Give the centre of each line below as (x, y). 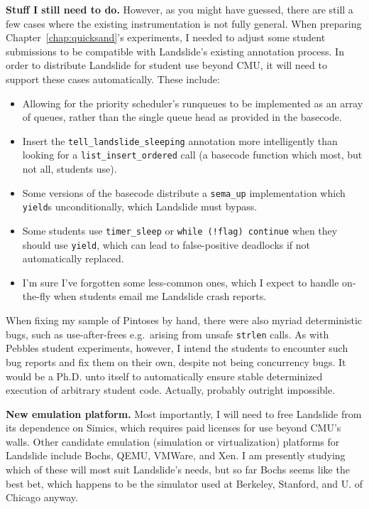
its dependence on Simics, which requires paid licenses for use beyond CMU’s (174, 428)
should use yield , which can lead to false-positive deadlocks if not (166, 244)
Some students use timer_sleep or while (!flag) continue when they (180, 230)
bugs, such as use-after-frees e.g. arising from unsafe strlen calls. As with (167, 334)
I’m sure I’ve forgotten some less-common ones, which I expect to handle (181, 282)
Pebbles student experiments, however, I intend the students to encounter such (177, 348)
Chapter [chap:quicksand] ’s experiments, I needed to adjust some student (166, 37)
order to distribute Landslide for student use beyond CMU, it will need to (166, 65)
